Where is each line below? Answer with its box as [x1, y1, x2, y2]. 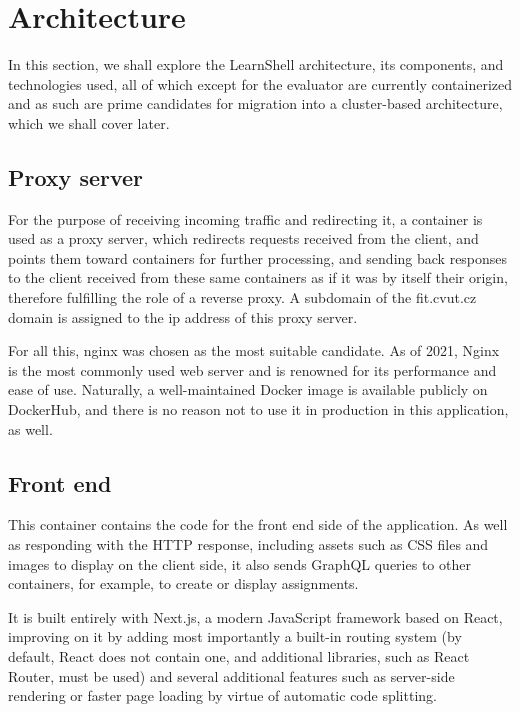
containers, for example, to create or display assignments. [8, 573, 359, 594]
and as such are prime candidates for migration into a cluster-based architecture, [8, 93, 503, 114]
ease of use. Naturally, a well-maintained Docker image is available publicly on [8, 379, 488, 400]
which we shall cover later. [8, 112, 170, 133]
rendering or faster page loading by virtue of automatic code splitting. [8, 685, 437, 706]
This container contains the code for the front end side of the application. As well [8, 514, 508, 535]
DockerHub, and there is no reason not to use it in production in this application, [8, 399, 509, 420]
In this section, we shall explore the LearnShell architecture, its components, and [8, 54, 504, 75]
